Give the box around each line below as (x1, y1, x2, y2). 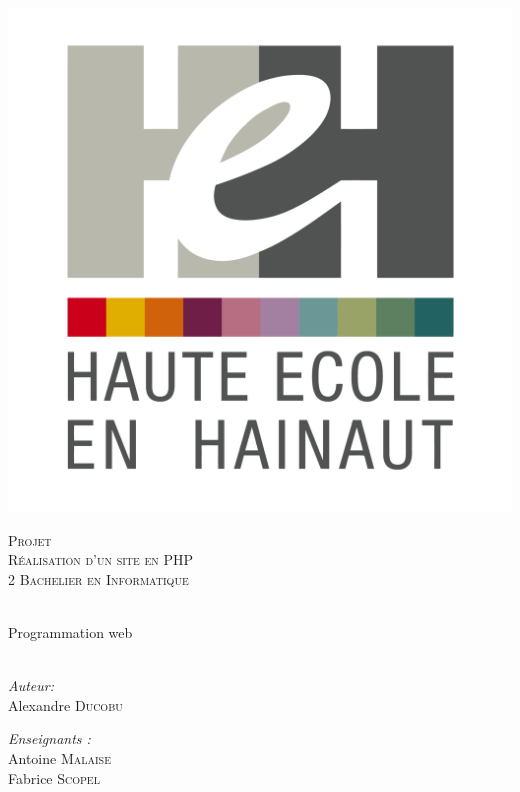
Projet (8, 529, 52, 550)
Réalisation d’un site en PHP (8, 549, 194, 570)
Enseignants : (8, 728, 91, 749)
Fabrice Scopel (8, 767, 100, 788)
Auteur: (8, 675, 55, 696)
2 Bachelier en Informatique (8, 568, 189, 589)
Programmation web (8, 621, 133, 642)
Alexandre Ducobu (8, 694, 123, 715)
